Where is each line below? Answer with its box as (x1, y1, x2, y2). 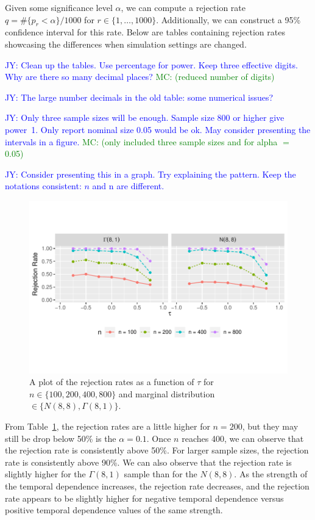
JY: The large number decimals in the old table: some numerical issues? (5, 90, 274, 103)
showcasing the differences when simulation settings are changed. (5, 37, 247, 50)
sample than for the (124, 468, 197, 480)
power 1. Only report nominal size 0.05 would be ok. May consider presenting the (5, 123, 311, 135)
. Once (146, 432, 171, 444)
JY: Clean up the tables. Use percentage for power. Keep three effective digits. (5, 58, 298, 71)
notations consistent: (5, 179, 82, 192)
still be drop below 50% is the (5, 432, 116, 444)
